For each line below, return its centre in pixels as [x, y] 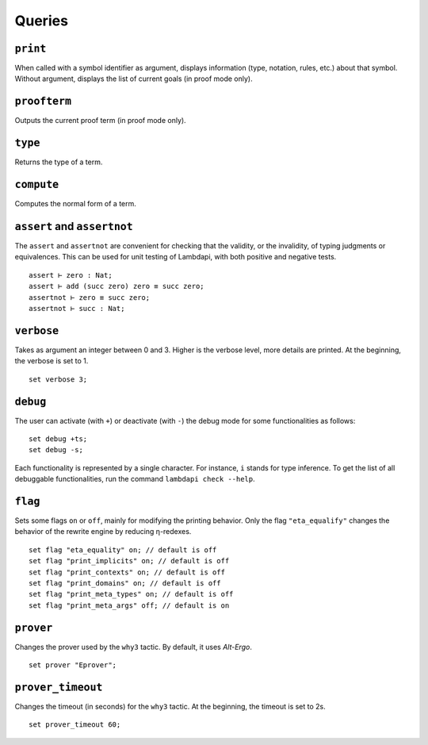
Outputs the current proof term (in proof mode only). [100, 121]
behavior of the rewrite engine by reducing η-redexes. [103, 532]
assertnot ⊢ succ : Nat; [77, 309]
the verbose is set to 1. [52, 361]
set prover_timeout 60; [75, 725]
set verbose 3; [58, 379]
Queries [42, 21]
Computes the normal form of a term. [75, 204]
